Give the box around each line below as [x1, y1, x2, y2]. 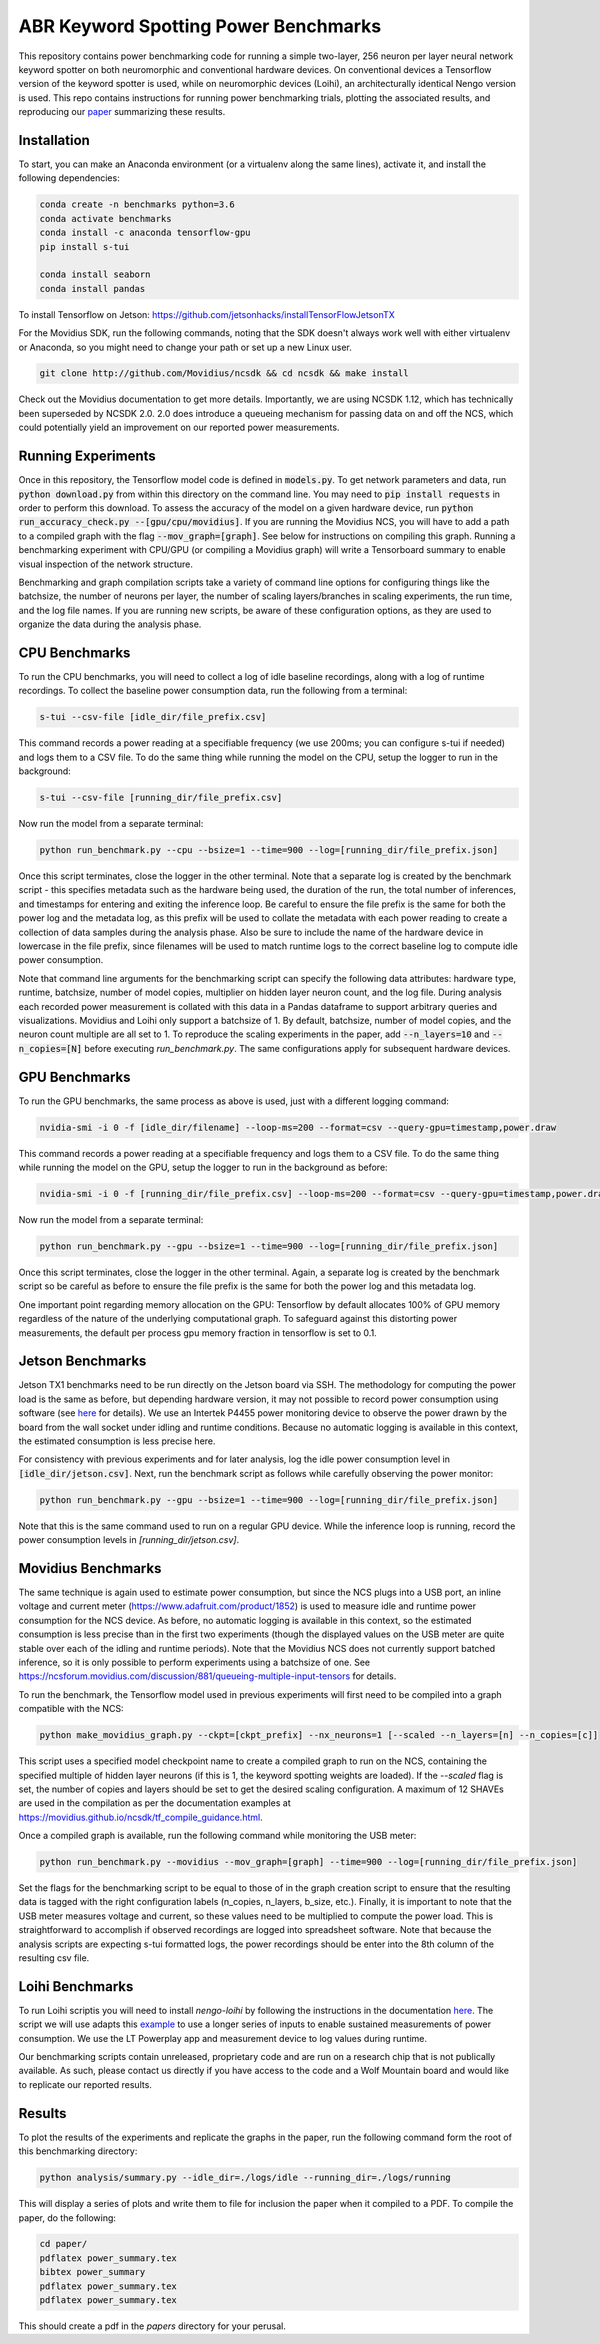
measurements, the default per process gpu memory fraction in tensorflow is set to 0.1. [18, 1326, 377, 1339]
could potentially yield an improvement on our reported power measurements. [18, 421, 340, 434]
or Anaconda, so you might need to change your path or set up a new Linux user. [18, 341, 352, 353]
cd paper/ [39, 2238, 88, 2250]
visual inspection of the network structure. [18, 558, 194, 570]
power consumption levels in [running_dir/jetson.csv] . [18, 1534, 240, 1546]
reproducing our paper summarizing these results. [18, 106, 226, 118]
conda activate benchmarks [39, 213, 172, 224]
